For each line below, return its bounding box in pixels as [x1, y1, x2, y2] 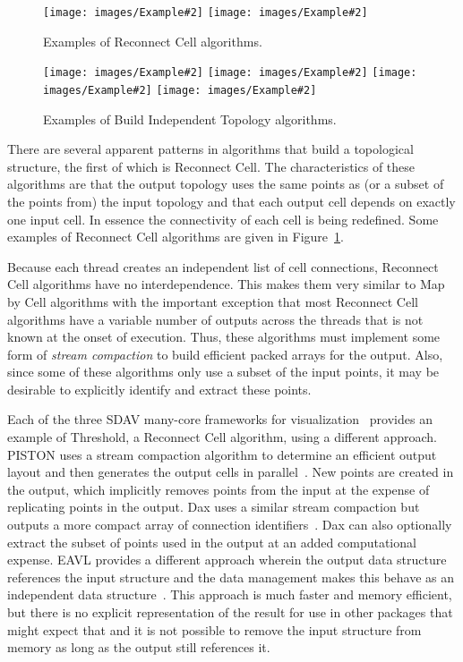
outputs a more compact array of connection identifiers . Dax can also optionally [7, 515, 452, 534]
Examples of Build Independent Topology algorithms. [43, 109, 337, 128]
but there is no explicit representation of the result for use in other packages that [7, 603, 453, 621]
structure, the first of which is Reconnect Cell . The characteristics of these [7, 157, 416, 175]
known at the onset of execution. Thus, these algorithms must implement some [7, 327, 441, 346]
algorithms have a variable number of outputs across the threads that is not [7, 310, 424, 328]
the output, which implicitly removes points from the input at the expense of [7, 480, 430, 498]
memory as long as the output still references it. [7, 638, 270, 657]
